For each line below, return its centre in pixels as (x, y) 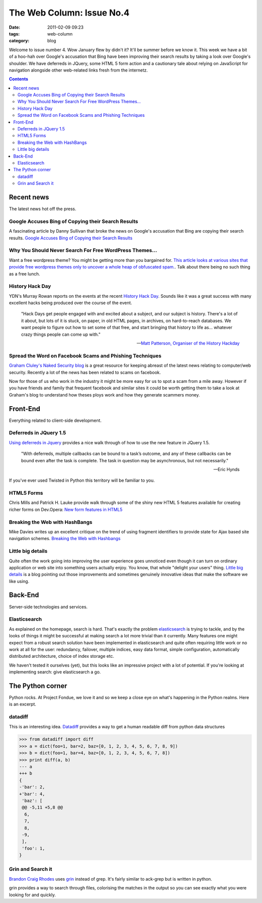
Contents (19, 79)
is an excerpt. (23, 704)
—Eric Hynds (227, 469)
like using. (19, 581)
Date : (15, 27)
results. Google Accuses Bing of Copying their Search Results (71, 238)
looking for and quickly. (32, 895)
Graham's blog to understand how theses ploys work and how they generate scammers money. (104, 395)
